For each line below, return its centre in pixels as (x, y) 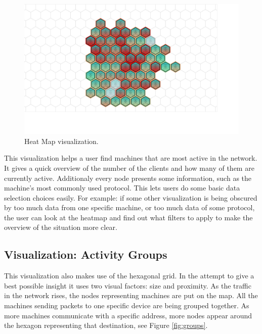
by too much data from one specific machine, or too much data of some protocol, (129, 207)
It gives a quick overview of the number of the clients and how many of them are (129, 168)
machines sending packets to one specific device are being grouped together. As (127, 305)
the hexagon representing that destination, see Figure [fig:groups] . (106, 325)
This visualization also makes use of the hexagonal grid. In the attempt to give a (129, 276)
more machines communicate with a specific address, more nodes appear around (128, 315)
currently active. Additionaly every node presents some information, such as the (128, 178)
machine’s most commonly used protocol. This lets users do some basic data (122, 188)
